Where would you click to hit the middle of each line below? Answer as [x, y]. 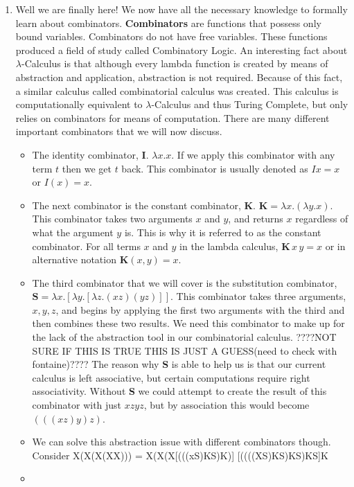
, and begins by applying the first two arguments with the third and [200, 309]
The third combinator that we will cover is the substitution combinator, [185, 282]
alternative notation [74, 259]
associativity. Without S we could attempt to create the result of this [179, 391]
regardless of [322, 219]
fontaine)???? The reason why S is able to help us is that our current [179, 364]
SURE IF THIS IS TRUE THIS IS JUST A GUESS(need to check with [185, 350]
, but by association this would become [227, 405]
